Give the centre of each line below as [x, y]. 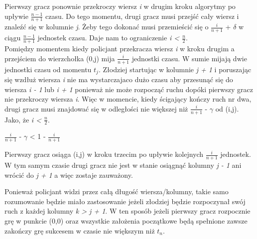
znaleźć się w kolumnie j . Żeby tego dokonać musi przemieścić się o [107, 27]
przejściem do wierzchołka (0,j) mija [60, 58]
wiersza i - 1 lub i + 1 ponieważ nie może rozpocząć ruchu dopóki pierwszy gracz [129, 89]
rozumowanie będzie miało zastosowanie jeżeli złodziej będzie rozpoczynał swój [125, 201]
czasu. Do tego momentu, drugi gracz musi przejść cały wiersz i [142, 16]
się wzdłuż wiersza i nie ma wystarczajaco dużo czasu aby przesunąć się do [119, 79]
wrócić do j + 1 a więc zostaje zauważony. [69, 175]
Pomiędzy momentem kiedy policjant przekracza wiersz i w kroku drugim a [120, 49]
